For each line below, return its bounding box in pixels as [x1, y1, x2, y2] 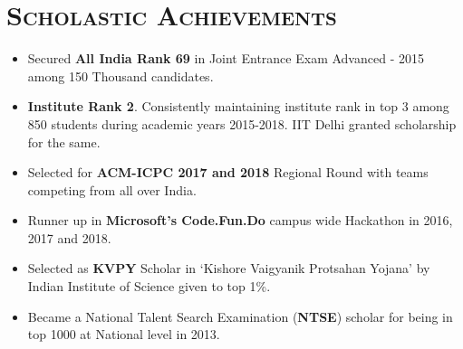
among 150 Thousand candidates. [27, 66, 214, 85]
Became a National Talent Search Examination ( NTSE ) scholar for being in [27, 307, 453, 325]
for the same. [27, 132, 101, 151]
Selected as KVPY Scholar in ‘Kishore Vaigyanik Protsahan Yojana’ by [27, 259, 430, 278]
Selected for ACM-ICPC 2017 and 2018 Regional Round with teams [27, 163, 429, 182]
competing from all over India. [27, 180, 197, 199]
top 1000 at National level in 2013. [27, 325, 220, 344]
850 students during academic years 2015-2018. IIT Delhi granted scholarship [27, 114, 457, 133]
